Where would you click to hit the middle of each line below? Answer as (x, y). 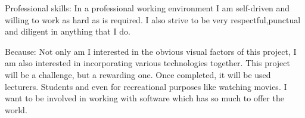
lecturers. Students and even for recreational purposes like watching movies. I (146, 86)
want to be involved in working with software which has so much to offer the (144, 98)
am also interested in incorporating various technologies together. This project (147, 63)
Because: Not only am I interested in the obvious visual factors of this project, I (151, 51)
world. (16, 109)
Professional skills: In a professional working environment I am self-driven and (147, 8)
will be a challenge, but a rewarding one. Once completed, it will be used (138, 74)
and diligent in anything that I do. (68, 31)
